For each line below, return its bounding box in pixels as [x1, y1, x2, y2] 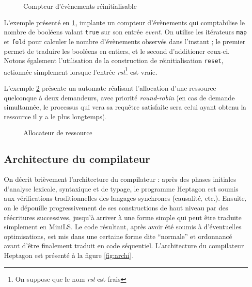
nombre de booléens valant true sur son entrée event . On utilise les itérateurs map [4, 27, 247, 37]
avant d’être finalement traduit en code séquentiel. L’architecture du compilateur [4, 240, 244, 251]
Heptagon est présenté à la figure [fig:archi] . [4, 250, 133, 260]
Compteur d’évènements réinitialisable [23, 1, 137, 11]
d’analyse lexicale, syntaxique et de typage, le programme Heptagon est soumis [4, 183, 238, 193]
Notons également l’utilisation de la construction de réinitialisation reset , [4, 55, 224, 65]
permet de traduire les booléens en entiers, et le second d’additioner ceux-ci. [4, 46, 230, 56]
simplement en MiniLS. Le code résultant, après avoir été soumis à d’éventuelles [4, 222, 242, 232]
